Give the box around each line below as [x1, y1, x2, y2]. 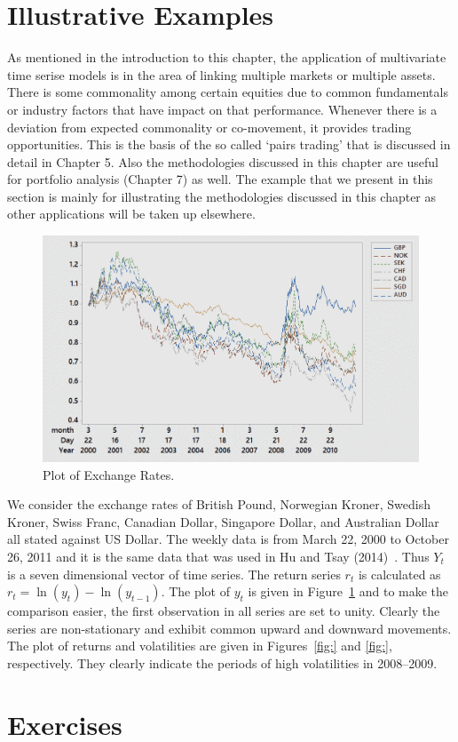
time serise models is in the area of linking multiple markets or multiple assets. [7, 65, 436, 84]
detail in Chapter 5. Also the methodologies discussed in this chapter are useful [7, 152, 438, 171]
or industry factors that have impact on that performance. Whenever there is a [7, 100, 438, 118]
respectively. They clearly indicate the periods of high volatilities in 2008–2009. [7, 653, 438, 672]
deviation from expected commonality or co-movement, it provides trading [7, 117, 412, 136]
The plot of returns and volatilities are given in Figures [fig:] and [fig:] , [7, 636, 392, 655]
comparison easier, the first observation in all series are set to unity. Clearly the [7, 602, 440, 620]
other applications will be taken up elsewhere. [7, 204, 256, 223]
